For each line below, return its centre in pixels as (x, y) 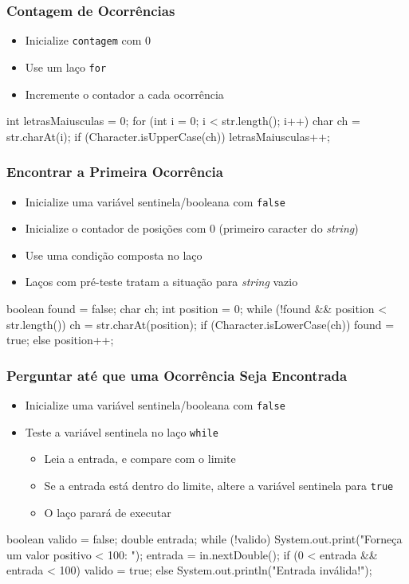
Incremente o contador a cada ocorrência (124, 94)
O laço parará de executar (108, 512)
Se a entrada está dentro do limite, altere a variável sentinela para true (219, 485)
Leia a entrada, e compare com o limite (140, 459)
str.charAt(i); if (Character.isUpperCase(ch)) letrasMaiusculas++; (168, 136)
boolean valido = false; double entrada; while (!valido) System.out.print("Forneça (204, 539)
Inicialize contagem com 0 (88, 40)
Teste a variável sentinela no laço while (122, 431)
